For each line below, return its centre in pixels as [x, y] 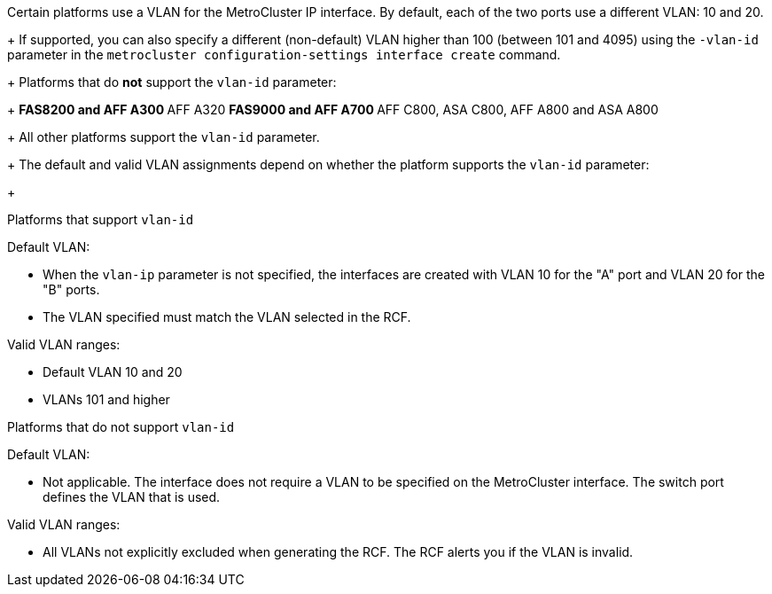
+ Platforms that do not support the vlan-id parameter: [172, 82]
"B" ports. [71, 289]
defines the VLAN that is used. [132, 497]
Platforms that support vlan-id [101, 219]
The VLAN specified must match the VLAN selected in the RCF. [227, 317]
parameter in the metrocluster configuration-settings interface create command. [284, 55]
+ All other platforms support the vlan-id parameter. [164, 137]
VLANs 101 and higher [106, 399]
